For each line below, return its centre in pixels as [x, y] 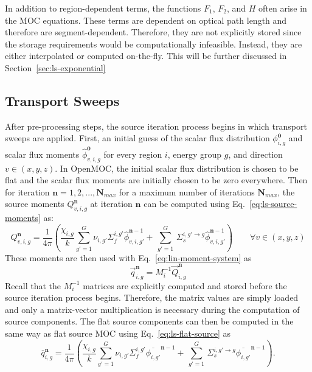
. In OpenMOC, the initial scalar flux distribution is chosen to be [177, 168]
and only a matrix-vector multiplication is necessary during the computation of [152, 309]
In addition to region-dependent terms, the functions [103, 8]
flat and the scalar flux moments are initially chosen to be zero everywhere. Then [156, 180]
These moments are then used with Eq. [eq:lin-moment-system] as [128, 257]
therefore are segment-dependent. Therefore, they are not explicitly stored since [153, 32]
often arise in [283, 8]
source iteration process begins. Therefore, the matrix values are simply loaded [152, 297]
